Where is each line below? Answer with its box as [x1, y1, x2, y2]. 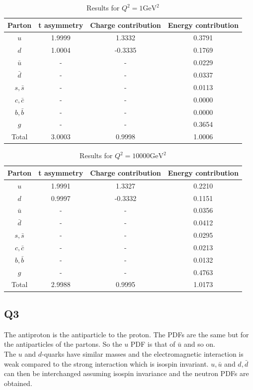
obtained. [4, 378, 32, 388]
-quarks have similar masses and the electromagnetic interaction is [41, 348, 244, 359]
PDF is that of [130, 339, 175, 349]
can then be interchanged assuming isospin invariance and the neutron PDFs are [4, 368, 249, 379]
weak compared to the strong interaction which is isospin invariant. [4, 358, 209, 369]
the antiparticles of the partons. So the [4, 339, 122, 349]
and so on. [183, 339, 215, 349]
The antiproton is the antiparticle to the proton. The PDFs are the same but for [4, 329, 249, 339]
